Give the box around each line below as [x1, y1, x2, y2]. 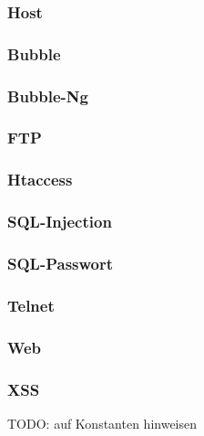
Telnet [7, 293, 55, 316]
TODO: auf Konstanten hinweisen [7, 413, 198, 432]
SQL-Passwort [7, 251, 114, 274]
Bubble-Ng [7, 84, 88, 107]
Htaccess [7, 168, 73, 191]
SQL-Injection [7, 210, 112, 233]
